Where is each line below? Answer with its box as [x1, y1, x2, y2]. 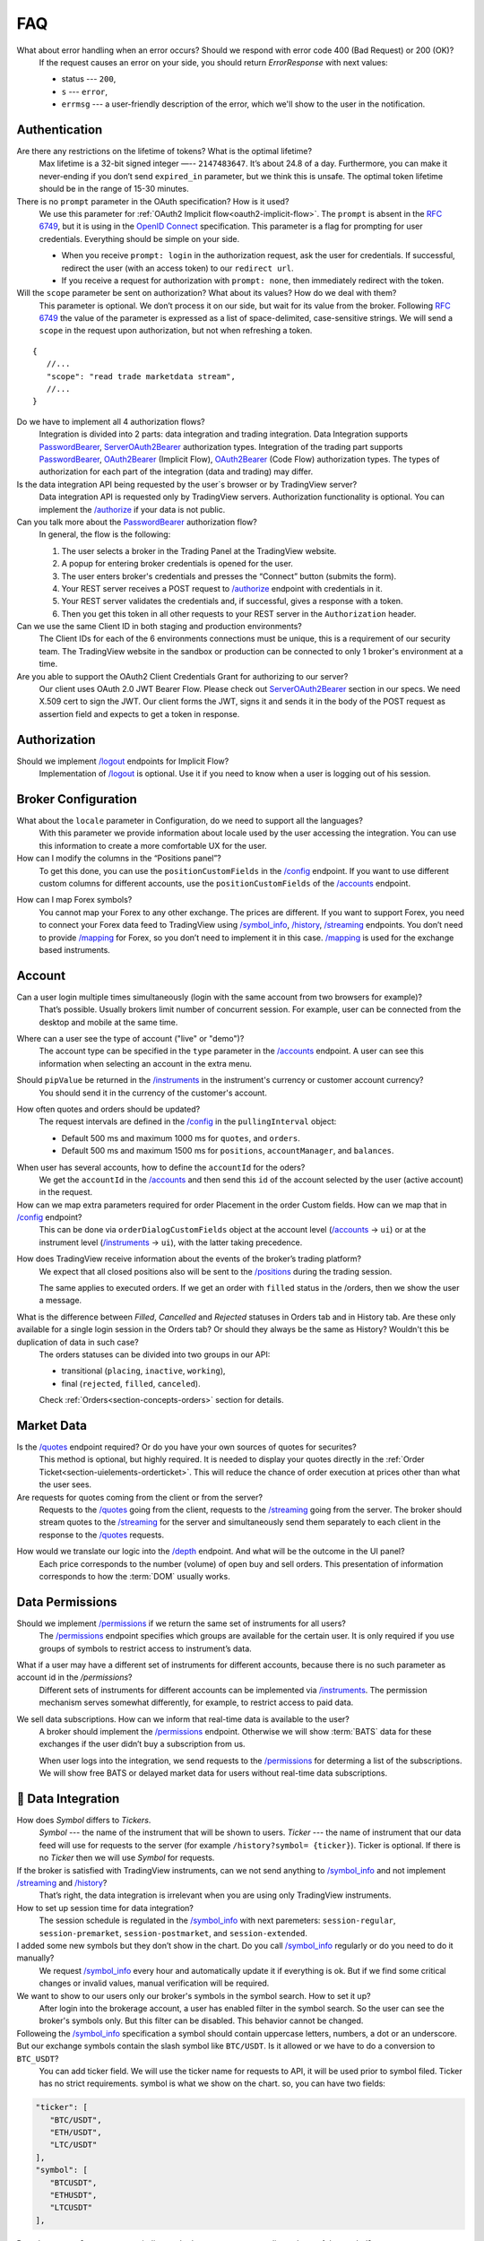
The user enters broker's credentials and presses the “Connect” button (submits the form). [61, 570, 397, 582]
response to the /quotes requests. [39, 1529, 165, 1540]
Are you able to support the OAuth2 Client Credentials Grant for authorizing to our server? [16, 671, 349, 681]
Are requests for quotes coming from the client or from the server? [16, 1492, 264, 1502]
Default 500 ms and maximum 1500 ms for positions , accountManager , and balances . [61, 1146, 394, 1156]
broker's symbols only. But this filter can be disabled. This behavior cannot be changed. [39, 2015, 364, 2026]
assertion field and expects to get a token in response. [39, 708, 240, 719]
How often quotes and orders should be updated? [16, 1103, 201, 1114]
